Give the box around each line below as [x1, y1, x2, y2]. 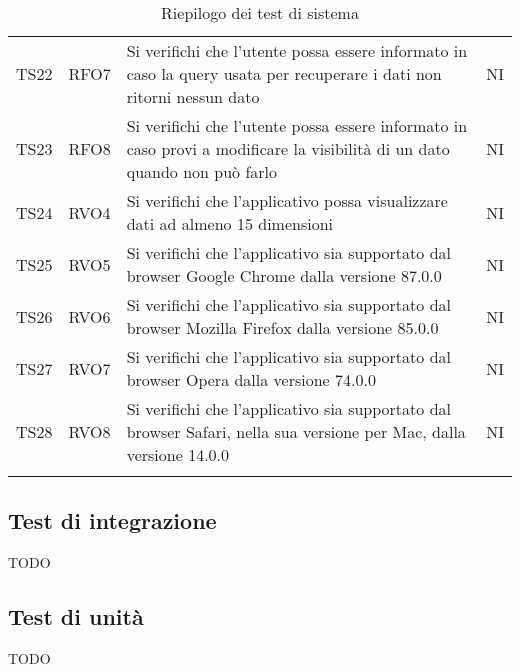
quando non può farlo [126, 160, 278, 183]
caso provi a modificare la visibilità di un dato [126, 137, 450, 160]
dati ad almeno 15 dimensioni [126, 212, 334, 235]
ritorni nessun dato [126, 85, 260, 108]
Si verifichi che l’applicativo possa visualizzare [126, 189, 448, 212]
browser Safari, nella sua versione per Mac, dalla [126, 420, 466, 443]
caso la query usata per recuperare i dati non [126, 62, 442, 85]
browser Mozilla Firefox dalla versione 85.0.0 [126, 316, 439, 339]
